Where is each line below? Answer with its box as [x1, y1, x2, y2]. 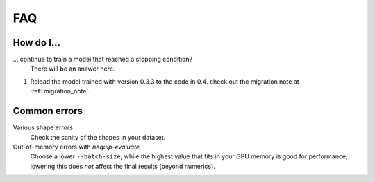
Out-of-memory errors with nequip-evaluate [12, 143, 140, 151]
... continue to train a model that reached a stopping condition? [12, 55, 193, 64]
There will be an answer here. [30, 64, 115, 73]
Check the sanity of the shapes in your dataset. [30, 133, 166, 141]
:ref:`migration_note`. [30, 87, 90, 95]
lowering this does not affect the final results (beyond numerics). [30, 162, 215, 170]
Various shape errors [12, 123, 73, 131]
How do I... [12, 37, 61, 48]
